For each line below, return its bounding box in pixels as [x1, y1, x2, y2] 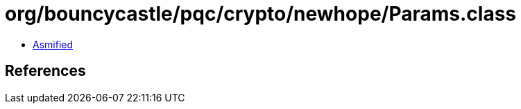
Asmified [33, 38, 74, 50]
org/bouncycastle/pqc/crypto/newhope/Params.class [5, 2, 517, 26]
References [5, 62, 86, 80]
